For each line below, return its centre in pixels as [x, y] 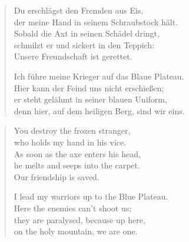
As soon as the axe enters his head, [77, 153]
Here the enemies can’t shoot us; [73, 208]
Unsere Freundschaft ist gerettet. [73, 56]
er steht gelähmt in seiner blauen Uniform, [90, 99]
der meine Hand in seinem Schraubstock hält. [96, 21]
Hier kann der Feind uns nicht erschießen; [89, 87]
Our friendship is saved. [57, 176]
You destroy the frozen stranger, [72, 130]
